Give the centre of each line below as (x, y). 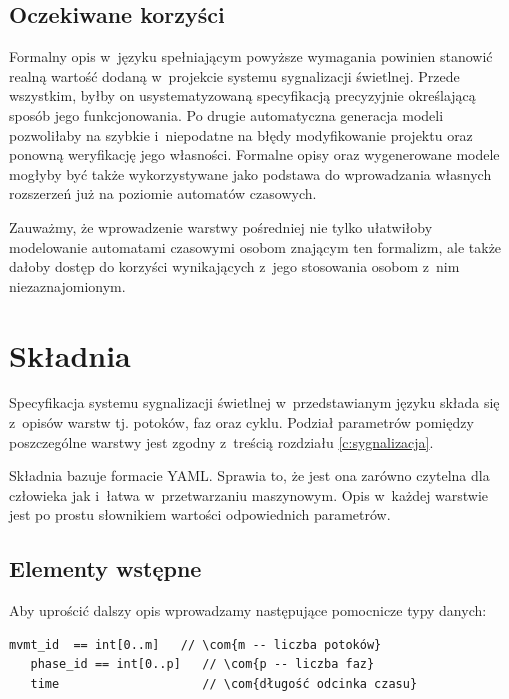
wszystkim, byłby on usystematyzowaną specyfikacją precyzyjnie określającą (242, 95)
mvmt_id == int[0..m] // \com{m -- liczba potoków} (195, 644)
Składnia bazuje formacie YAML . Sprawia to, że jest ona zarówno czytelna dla (249, 475)
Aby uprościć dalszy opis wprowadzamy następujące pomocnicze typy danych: (248, 610)
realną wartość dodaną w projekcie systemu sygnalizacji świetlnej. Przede (234, 75)
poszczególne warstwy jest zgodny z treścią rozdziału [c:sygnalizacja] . (221, 441)
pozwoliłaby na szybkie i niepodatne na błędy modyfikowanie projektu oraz (241, 134)
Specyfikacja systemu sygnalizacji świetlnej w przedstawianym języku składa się (254, 402)
